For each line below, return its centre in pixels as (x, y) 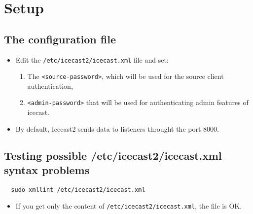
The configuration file (60, 39)
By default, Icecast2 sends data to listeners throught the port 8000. (117, 128)
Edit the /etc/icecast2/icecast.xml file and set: (92, 59)
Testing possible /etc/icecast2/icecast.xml (113, 155)
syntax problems (47, 170)
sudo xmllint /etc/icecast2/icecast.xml (78, 190)
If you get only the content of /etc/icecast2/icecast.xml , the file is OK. (129, 205)
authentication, (50, 86)
